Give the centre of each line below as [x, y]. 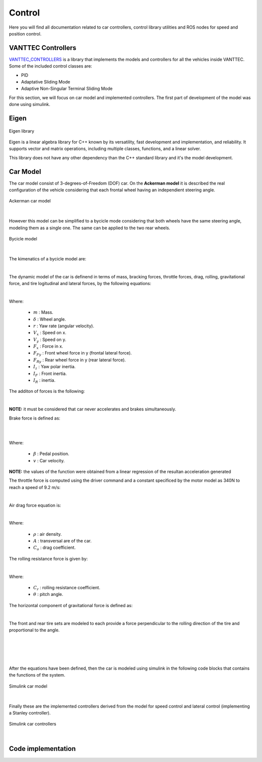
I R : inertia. [44, 381]
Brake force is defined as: [35, 418]
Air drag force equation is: [35, 505]
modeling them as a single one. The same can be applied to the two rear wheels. [90, 228]
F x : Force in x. [48, 347]
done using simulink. [30, 104]
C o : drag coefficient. [55, 548]
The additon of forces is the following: [47, 391]
